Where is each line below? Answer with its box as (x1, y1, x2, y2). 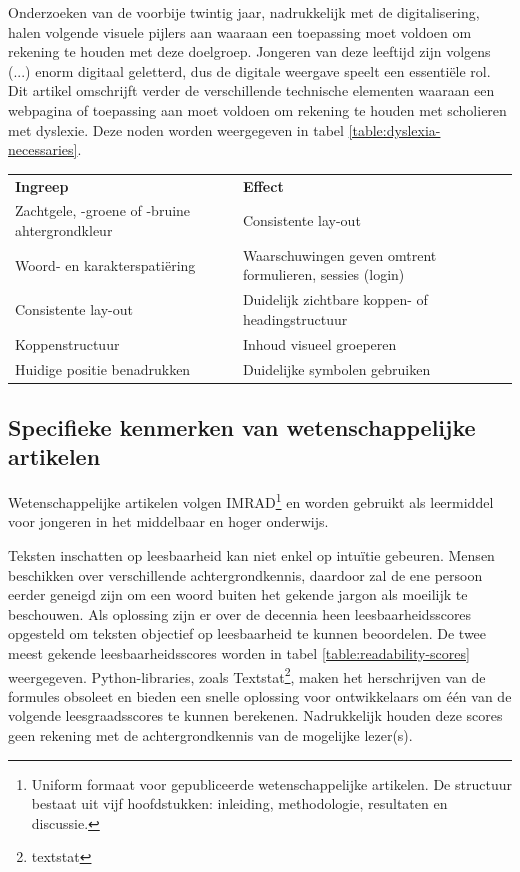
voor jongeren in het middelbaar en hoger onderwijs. (8, 511, 329, 532)
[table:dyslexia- (348, 119, 441, 140)
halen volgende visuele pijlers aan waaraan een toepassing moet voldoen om (8, 21, 472, 42)
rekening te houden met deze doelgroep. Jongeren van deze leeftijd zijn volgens (8, 41, 491, 62)
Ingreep (15, 175, 69, 196)
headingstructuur (242, 308, 348, 329)
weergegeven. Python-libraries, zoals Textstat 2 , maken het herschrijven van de (8, 663, 486, 687)
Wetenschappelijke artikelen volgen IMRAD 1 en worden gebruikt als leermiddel (8, 489, 494, 512)
